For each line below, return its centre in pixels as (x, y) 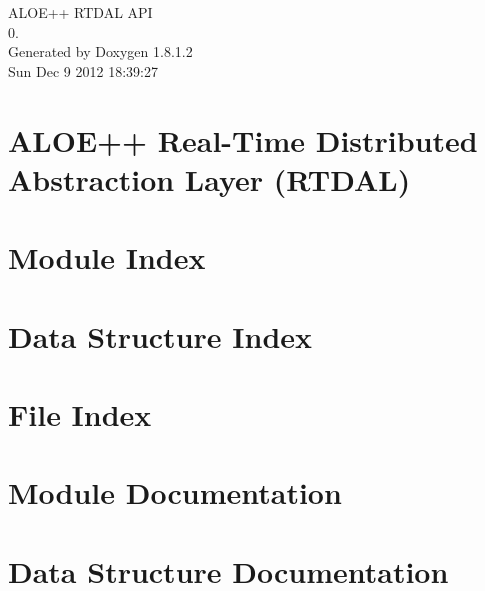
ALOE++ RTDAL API (80, 12)
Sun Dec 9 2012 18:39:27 (83, 70)
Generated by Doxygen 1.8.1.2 (100, 51)
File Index (80, 413)
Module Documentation (175, 492)
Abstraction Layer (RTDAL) (209, 178)
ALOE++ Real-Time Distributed (243, 139)
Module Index (107, 257)
